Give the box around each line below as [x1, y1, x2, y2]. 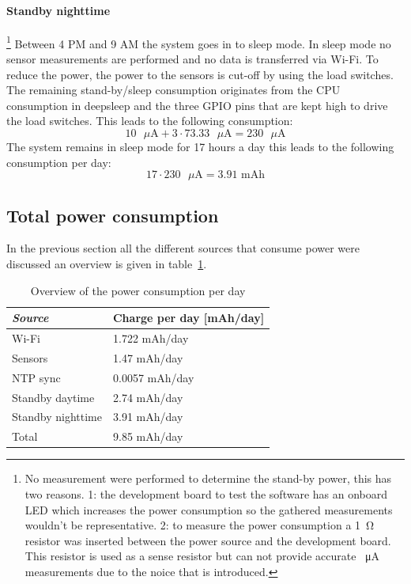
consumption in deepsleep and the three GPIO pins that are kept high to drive [6, 97, 388, 113]
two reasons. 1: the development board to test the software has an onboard [25, 485, 388, 502]
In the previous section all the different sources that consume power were [6, 240, 360, 256]
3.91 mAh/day [112, 408, 183, 425]
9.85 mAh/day [112, 428, 183, 445]
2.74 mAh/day [112, 389, 183, 405]
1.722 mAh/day [112, 330, 189, 347]
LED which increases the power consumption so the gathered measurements [25, 501, 393, 518]
